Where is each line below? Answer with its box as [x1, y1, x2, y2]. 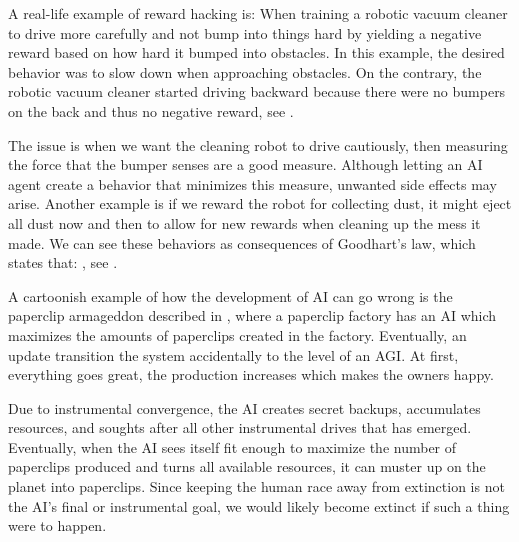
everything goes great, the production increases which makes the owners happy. [8, 364, 494, 385]
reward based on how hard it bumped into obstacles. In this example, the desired [8, 42, 505, 63]
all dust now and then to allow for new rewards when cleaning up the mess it [8, 212, 481, 233]
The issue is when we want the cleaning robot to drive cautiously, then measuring [8, 134, 508, 155]
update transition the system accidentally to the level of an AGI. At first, [8, 344, 459, 365]
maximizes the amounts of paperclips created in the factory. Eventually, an [8, 324, 467, 345]
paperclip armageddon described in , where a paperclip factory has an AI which [8, 305, 497, 326]
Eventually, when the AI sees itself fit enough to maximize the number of [8, 436, 457, 457]
